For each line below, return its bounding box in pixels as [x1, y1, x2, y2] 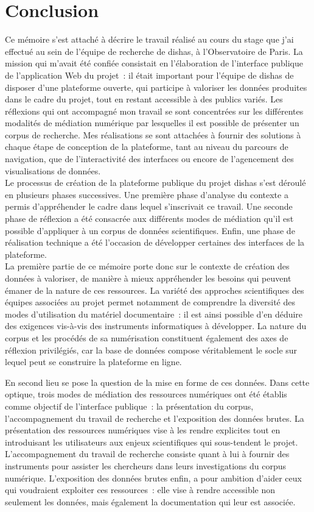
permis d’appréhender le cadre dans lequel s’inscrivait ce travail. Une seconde [5, 200, 293, 213]
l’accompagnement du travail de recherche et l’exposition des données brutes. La [5, 411, 304, 424]
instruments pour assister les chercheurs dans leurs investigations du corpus [5, 459, 287, 472]
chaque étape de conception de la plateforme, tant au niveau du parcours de [5, 140, 288, 153]
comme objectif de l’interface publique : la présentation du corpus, [5, 399, 254, 412]
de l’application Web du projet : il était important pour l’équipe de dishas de [5, 68, 294, 81]
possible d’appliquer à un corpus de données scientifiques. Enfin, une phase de [5, 224, 295, 236]
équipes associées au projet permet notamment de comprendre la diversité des [5, 296, 295, 308]
